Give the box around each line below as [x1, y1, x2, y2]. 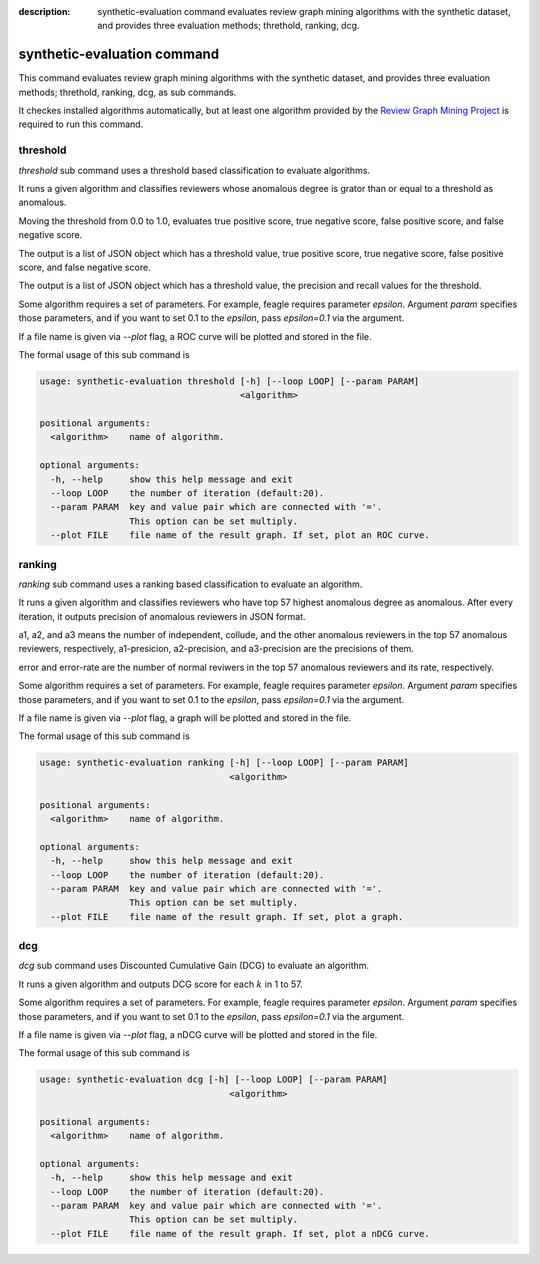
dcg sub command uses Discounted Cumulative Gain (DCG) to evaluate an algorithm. [18, 960, 370, 972]
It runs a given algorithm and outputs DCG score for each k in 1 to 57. [18, 978, 304, 990]
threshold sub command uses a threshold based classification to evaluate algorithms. [18, 164, 370, 176]
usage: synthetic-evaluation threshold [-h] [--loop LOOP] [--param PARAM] [39, 375, 420, 387]
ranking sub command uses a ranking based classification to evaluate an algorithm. [18, 578, 363, 590]
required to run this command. [18, 118, 144, 130]
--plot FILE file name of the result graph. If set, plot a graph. [50, 911, 404, 922]
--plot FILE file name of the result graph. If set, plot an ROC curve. [50, 530, 430, 541]
